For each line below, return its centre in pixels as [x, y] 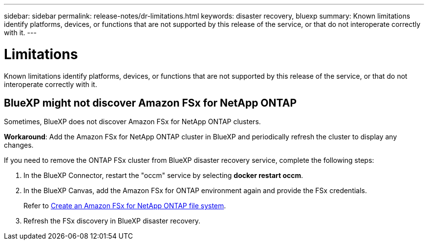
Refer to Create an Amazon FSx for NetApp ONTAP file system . [125, 206]
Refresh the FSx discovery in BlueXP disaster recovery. [112, 221]
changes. [19, 145]
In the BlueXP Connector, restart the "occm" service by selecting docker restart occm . [163, 176]
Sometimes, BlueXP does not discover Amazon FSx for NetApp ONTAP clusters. [132, 122]
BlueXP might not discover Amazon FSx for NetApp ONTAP [150, 103]
